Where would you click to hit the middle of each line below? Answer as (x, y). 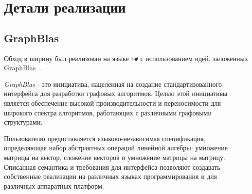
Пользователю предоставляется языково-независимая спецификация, (105, 138)
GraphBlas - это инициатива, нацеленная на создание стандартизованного (113, 84)
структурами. (23, 122)
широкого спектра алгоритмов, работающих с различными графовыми (108, 112)
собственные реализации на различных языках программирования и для (110, 176)
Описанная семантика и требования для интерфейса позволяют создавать (112, 167)
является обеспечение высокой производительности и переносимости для (112, 103)
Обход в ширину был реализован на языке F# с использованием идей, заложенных (126, 58)
